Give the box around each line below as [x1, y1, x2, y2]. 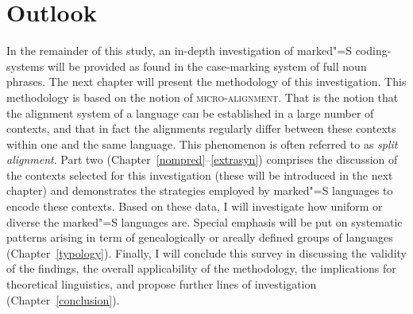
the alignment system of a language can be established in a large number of [6, 104, 374, 121]
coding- [355, 42, 392, 59]
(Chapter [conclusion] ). [6, 291, 120, 308]
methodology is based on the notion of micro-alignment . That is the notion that [6, 88, 399, 105]
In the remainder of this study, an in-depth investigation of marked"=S [6, 42, 352, 59]
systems [6, 57, 44, 74]
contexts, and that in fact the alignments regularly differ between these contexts [6, 120, 396, 137]
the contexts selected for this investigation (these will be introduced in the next [6, 166, 393, 183]
